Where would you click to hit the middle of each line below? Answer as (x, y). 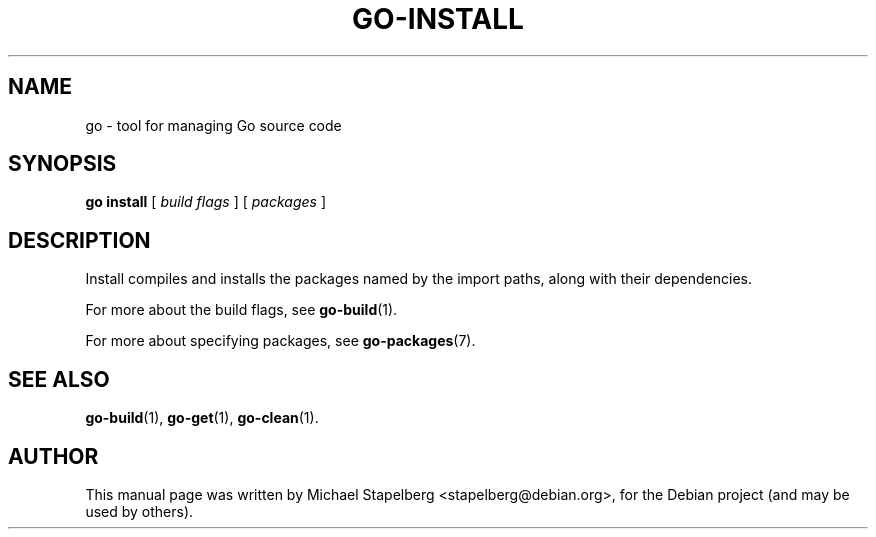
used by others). (139, 511)
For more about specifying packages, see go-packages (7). (280, 341)
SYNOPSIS (62, 164)
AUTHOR (53, 456)
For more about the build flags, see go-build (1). (241, 310)
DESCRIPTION (79, 240)
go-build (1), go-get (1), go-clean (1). (202, 418)
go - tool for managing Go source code (213, 125)
